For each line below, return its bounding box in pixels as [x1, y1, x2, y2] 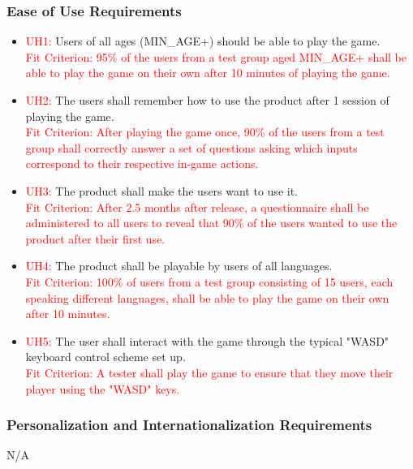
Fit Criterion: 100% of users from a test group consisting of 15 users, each [25, 273, 394, 290]
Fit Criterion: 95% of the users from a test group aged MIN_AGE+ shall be [25, 48, 407, 65]
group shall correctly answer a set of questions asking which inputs [25, 139, 358, 156]
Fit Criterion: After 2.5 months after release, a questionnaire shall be [25, 198, 369, 215]
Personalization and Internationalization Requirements [6, 415, 372, 435]
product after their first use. [25, 230, 166, 247]
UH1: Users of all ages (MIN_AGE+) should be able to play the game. [25, 32, 381, 49]
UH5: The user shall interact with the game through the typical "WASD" [25, 332, 389, 349]
